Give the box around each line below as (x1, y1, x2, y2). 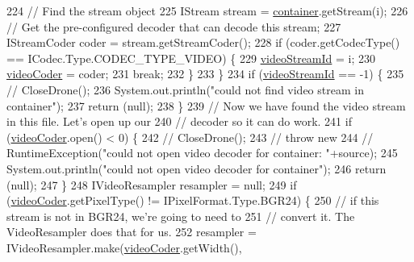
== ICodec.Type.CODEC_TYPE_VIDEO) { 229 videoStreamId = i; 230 (6, 49, 376, 66)
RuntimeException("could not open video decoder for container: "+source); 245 (6, 144, 398, 161)
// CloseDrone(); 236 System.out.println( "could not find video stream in (6, 81, 364, 98)
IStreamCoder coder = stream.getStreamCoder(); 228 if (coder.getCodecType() (6, 34, 400, 51)
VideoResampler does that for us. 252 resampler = (6, 223, 257, 240)
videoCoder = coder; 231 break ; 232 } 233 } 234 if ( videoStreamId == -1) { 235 (6, 65, 404, 82)
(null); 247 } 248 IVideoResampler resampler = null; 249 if (6, 176, 297, 193)
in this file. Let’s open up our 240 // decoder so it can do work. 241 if (6, 113, 352, 130)
